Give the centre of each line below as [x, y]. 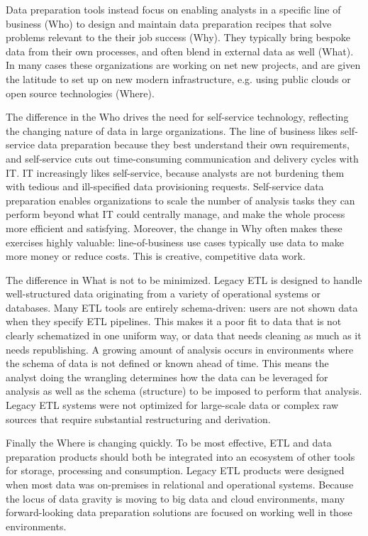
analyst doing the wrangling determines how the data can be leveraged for [167, 377]
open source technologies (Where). [80, 93]
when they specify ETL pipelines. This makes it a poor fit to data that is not [174, 321]
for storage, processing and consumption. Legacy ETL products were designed [175, 470]
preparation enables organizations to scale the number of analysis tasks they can [180, 200]
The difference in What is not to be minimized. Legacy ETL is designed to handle [184, 279]
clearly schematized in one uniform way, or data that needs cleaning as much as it [184, 335]
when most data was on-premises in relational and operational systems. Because [180, 484]
